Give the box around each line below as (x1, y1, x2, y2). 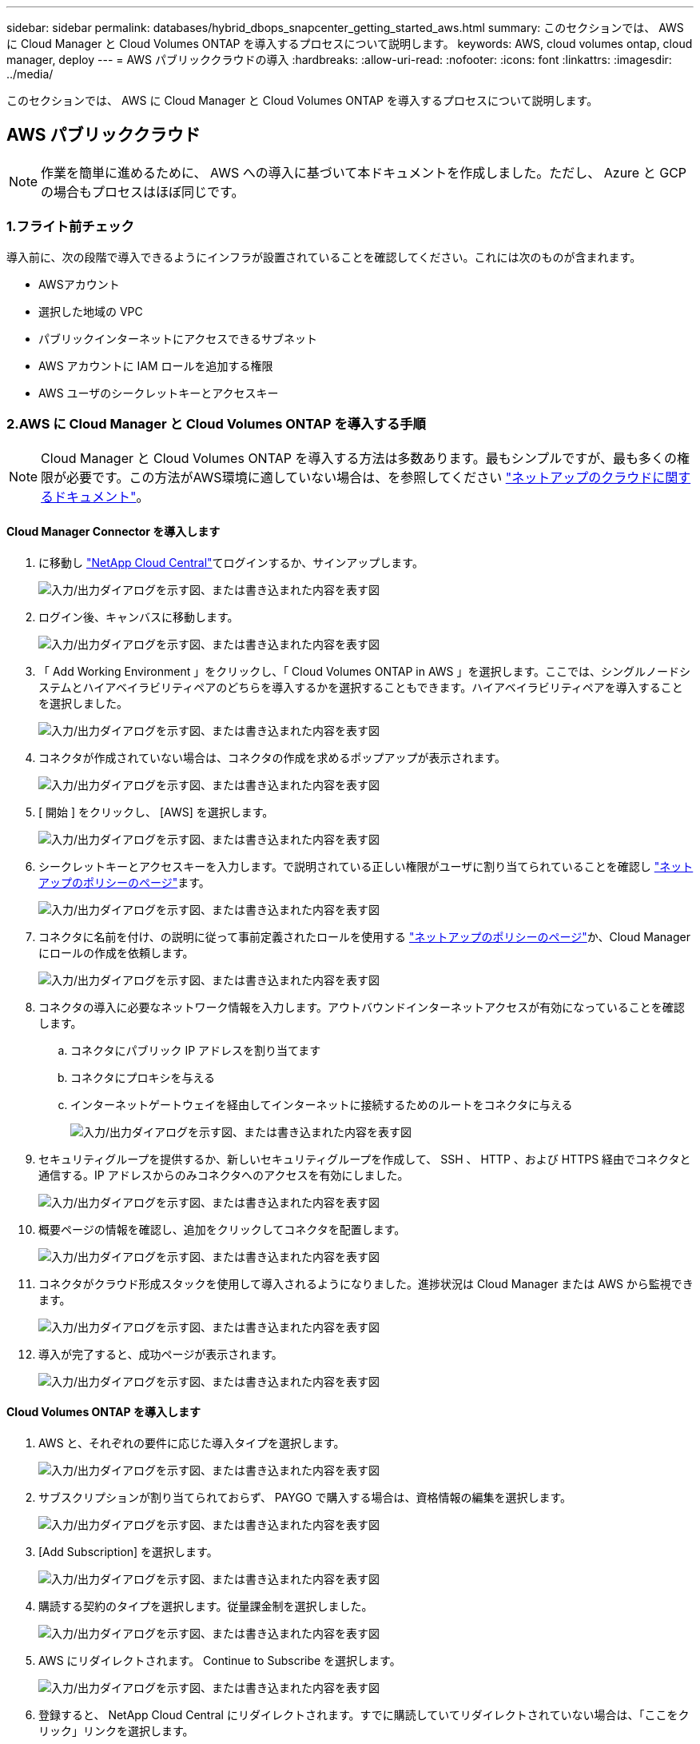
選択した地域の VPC (38, 304, 143, 318)
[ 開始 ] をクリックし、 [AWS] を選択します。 (38, 804, 274, 819)
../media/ (6, 67, 54, 81)
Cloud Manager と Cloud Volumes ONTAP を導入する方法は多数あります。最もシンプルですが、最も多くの (41, 450, 677, 467)
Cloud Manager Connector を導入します (6, 524, 221, 538)
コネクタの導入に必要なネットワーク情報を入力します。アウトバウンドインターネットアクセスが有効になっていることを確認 (38, 1000, 685, 1014)
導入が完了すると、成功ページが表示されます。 (38, 1347, 283, 1361)
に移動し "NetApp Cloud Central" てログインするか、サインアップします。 (38, 555, 424, 569)
